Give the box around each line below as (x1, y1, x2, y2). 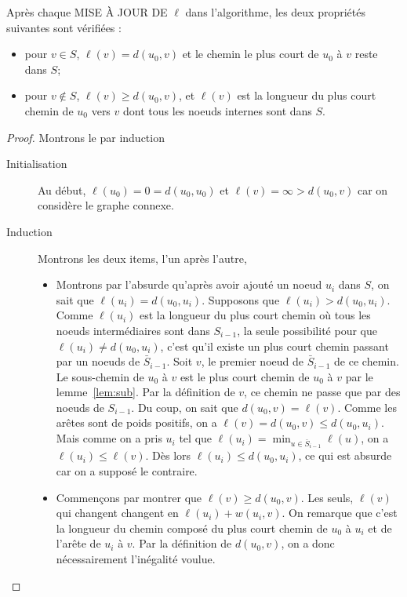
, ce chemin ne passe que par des (244, 384, 401, 400)
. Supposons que (202, 291, 280, 308)
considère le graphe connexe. (38, 197, 174, 213)
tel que (179, 430, 213, 446)
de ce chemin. (334, 353, 399, 369)
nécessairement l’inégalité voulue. (56, 551, 216, 567)
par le (345, 368, 373, 384)
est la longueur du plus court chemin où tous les (140, 307, 371, 323)
